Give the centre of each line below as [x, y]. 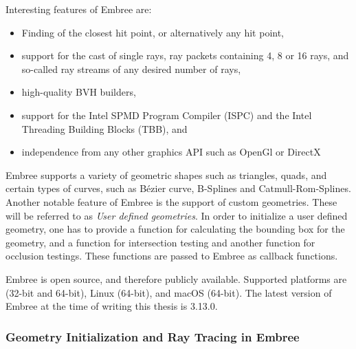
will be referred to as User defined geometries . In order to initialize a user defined [177, 215]
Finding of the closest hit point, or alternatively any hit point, [153, 32]
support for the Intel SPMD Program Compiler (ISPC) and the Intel [167, 115]
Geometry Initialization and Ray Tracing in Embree [153, 336]
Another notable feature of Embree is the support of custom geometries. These [171, 201]
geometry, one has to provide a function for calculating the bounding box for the [175, 229]
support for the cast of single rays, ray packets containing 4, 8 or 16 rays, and [185, 55]
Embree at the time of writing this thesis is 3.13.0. [112, 306]
